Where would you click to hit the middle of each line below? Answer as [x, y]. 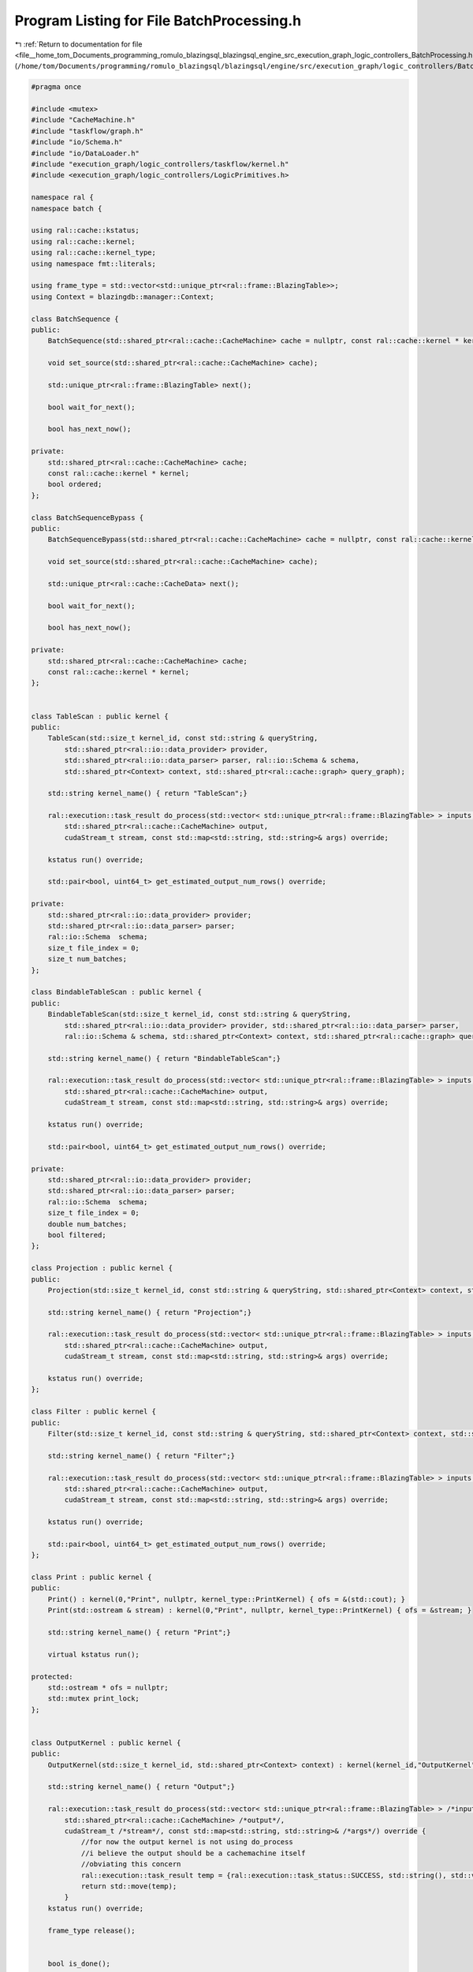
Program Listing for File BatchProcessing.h [158, 21]
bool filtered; [77, 1235]
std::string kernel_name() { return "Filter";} [142, 1456]
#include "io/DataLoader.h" [85, 153]
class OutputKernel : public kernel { [106, 1742]
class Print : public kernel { [92, 1577]
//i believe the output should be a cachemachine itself [193, 1853]
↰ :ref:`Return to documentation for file [78, 44]
